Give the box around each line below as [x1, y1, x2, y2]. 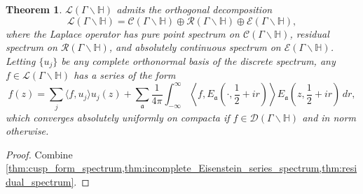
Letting [6, 53, 36, 68]
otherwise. [6, 124, 49, 138]
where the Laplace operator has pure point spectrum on [6, 26, 240, 40]
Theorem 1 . [6, 2, 62, 16]
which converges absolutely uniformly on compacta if [6, 110, 230, 124]
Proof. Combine [6, 147, 73, 161]
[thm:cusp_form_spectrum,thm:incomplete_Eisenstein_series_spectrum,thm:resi [6, 161, 357, 175]
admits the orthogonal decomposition [116, 2, 273, 16]
